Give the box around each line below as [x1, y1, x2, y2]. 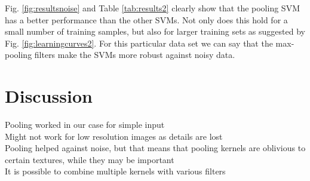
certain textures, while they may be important [5, 153, 174, 165]
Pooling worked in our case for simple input [5, 118, 165, 131]
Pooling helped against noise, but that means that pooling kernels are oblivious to [5, 142, 306, 154]
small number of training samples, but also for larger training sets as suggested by [5, 25, 305, 38]
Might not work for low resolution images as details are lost [5, 130, 223, 142]
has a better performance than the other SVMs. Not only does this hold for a [5, 13, 288, 26]
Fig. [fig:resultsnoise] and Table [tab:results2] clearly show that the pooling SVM [5, 2, 300, 14]
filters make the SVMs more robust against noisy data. [34, 48, 235, 61]
